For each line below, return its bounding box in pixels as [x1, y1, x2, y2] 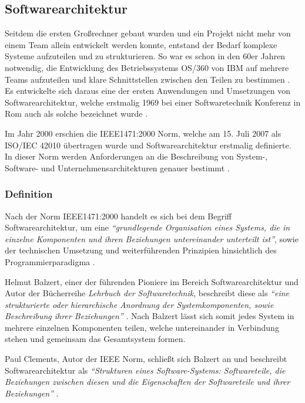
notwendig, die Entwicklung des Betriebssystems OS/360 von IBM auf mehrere [5, 61, 289, 73]
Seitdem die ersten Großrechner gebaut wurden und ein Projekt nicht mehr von [5, 27, 291, 39]
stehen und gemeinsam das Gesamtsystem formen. [5, 333, 186, 345]
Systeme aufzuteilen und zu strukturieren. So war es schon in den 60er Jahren [5, 50, 286, 62]
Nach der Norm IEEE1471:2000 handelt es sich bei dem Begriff [5, 209, 232, 222]
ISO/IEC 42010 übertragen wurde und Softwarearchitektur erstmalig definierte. [5, 138, 291, 151]
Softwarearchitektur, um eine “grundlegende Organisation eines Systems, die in [5, 221, 290, 233]
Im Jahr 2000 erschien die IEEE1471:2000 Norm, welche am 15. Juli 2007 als [5, 127, 281, 139]
